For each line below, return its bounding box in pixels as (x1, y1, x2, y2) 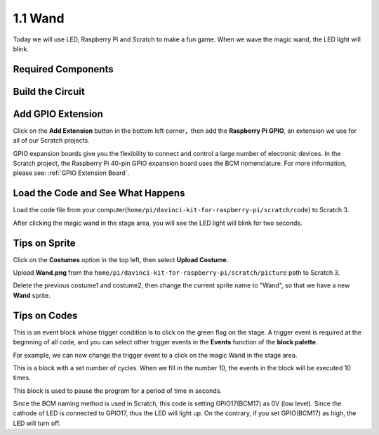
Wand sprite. (13, 291, 51, 299)
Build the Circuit (13, 85, 85, 98)
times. (13, 373, 31, 382)
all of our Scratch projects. (13, 136, 91, 145)
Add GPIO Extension (13, 108, 103, 119)
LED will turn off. (13, 419, 61, 427)
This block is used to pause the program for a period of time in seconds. (13, 387, 222, 395)
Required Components (13, 63, 114, 75)
